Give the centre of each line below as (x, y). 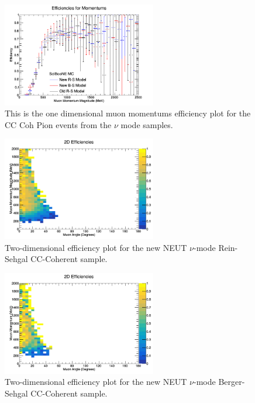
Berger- (232, 382)
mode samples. (147, 124)
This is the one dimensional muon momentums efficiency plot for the (128, 113)
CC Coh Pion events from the (58, 124)
